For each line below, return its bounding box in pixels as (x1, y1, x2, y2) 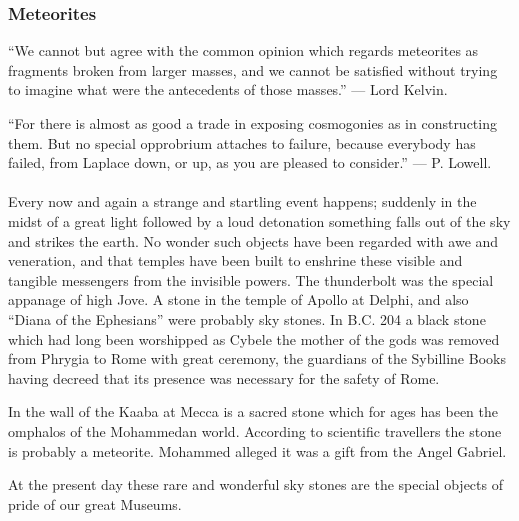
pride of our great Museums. (8, 493, 182, 514)
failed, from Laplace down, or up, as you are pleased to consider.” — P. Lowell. (8, 152, 492, 173)
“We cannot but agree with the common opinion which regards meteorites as (8, 40, 479, 61)
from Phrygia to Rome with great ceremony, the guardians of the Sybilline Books (8, 348, 506, 369)
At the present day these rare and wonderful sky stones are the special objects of (8, 474, 503, 495)
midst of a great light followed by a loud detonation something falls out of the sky (8, 210, 511, 231)
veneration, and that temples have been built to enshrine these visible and (8, 250, 463, 271)
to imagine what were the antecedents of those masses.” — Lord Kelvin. (8, 79, 448, 100)
